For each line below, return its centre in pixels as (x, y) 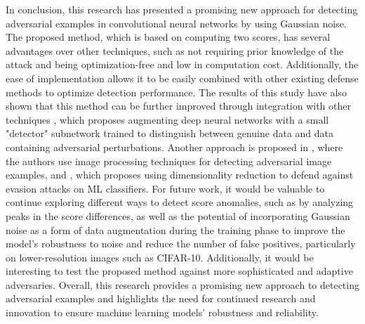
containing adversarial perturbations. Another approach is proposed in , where (174, 147)
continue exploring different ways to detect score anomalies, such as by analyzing (180, 202)
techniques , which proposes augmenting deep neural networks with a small (167, 119)
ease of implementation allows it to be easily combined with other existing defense (182, 78)
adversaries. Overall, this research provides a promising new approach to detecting (182, 284)
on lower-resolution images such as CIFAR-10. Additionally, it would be (160, 257)
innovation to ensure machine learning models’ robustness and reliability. (162, 312)
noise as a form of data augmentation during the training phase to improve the (175, 229)
